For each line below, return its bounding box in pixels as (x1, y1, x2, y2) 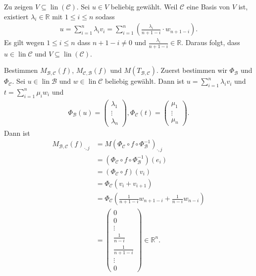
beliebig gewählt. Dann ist (104, 76, 185, 86)
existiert (4, 11, 29, 21)
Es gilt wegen (4, 37, 45, 48)
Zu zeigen (4, 1, 33, 11)
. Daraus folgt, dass (181, 37, 240, 48)
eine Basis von (186, 1, 230, 11)
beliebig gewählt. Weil (110, 1, 178, 11)
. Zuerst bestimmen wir (156, 65, 227, 75)
